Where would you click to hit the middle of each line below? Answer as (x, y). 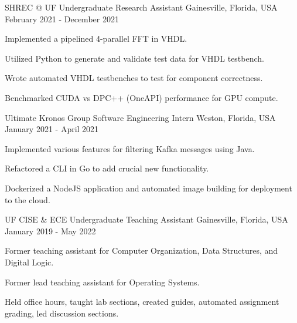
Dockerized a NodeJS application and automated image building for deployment (148, 188)
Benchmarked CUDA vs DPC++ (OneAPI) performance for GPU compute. (141, 97)
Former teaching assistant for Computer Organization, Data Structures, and (141, 250)
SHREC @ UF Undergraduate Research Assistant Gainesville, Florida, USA (141, 7)
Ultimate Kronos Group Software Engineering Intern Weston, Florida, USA (140, 117)
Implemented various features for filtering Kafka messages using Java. (130, 148)
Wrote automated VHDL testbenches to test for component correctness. (134, 78)
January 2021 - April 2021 (52, 129)
